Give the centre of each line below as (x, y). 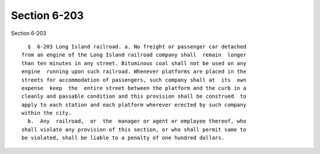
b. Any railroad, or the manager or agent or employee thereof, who (137, 121)
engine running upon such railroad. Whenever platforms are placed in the (134, 72)
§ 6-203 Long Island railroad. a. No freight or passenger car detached (137, 46)
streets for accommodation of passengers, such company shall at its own (134, 80)
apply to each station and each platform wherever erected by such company (134, 105)
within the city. (47, 113)
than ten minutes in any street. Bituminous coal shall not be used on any (134, 63)
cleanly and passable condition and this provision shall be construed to (134, 97)
